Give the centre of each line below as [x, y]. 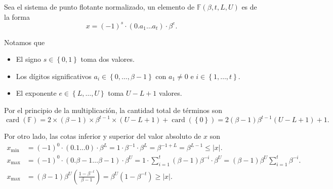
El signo [29, 59]
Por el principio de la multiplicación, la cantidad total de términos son [113, 110]
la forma [17, 16]
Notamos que [25, 42]
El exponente [36, 93]
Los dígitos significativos [54, 76]
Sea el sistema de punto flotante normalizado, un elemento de [99, 7]
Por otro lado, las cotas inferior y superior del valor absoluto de [103, 136]
